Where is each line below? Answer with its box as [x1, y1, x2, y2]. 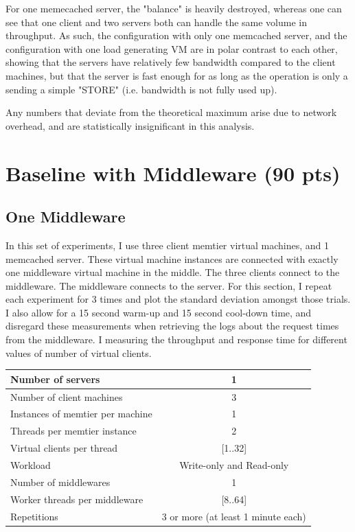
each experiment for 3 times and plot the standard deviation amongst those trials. [5, 292, 351, 306]
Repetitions [10, 509, 58, 523]
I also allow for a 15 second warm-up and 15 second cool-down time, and [5, 305, 312, 319]
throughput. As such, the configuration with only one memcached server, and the [5, 28, 347, 43]
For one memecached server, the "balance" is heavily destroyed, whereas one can [5, 1, 342, 15]
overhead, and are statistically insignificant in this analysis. [5, 118, 255, 132]
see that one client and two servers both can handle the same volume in [5, 14, 307, 29]
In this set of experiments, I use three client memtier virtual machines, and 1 [5, 238, 330, 252]
